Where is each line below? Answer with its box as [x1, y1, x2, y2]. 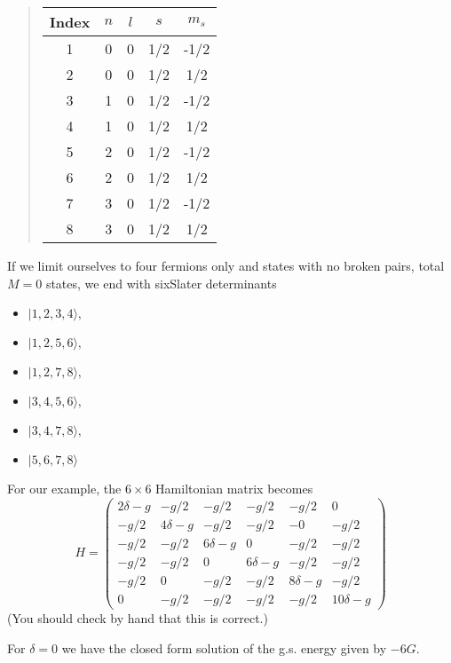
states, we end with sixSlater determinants [45, 273, 277, 292]
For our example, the [7, 479, 122, 498]
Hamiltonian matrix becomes [155, 479, 313, 498]
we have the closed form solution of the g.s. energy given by [61, 638, 387, 657]
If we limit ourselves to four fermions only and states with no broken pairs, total [7, 257, 445, 274]
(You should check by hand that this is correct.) [7, 609, 268, 627]
